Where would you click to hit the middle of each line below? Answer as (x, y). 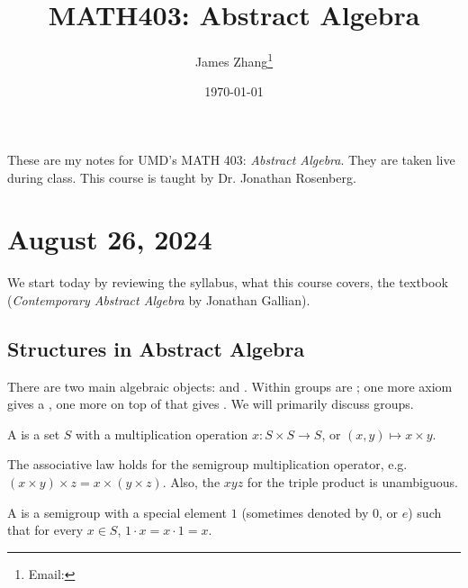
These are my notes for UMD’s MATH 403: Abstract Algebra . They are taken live (231, 159)
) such (425, 512)
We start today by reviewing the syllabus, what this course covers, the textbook (228, 282)
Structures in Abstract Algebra (156, 348)
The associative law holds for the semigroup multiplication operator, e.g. (207, 464)
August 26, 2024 (110, 239)
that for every (45, 530)
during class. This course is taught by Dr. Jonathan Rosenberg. (182, 177)
